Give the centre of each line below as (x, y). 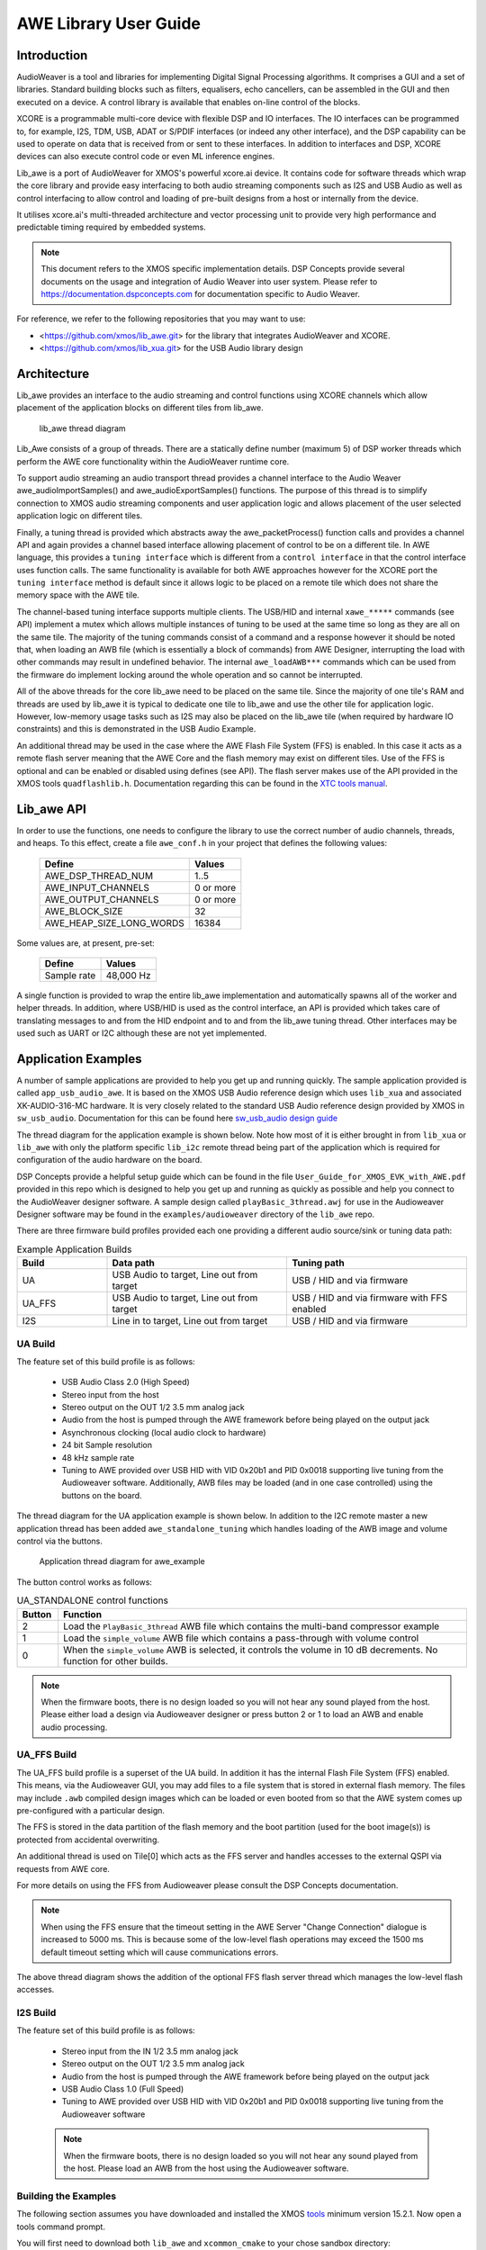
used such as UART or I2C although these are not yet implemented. (142, 1033)
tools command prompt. (61, 2227)
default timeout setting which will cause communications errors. (160, 1952)
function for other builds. (116, 1660)
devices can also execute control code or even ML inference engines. (146, 157)
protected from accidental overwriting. (88, 1840)
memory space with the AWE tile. (78, 595)
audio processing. (74, 1727)
